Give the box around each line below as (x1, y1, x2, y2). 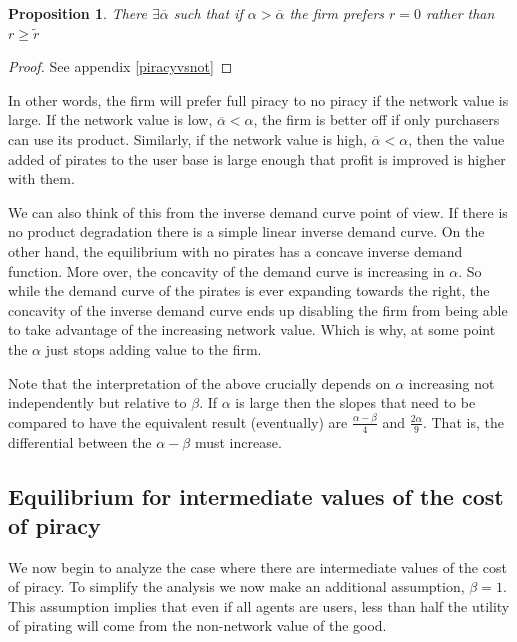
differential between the (8, 431, 152, 452)
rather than (426, 3, 495, 23)
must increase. (194, 431, 282, 452)
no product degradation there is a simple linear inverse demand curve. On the (8, 221, 485, 242)
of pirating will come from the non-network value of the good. (8, 615, 387, 636)
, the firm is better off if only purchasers (253, 109, 500, 130)
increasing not (408, 372, 495, 393)
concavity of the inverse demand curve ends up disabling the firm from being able (8, 299, 508, 320)
